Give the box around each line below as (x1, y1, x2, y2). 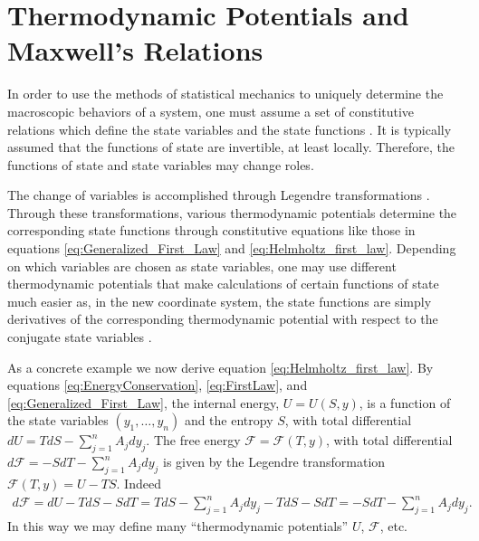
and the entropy (184, 411, 273, 430)
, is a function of (359, 393, 451, 412)
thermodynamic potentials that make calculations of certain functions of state (7, 274, 439, 293)
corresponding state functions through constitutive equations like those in (7, 221, 416, 240)
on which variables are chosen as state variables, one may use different (7, 256, 397, 275)
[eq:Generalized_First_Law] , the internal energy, (7, 393, 280, 412)
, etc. (379, 516, 407, 535)
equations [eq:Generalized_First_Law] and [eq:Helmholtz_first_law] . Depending (7, 239, 456, 258)
